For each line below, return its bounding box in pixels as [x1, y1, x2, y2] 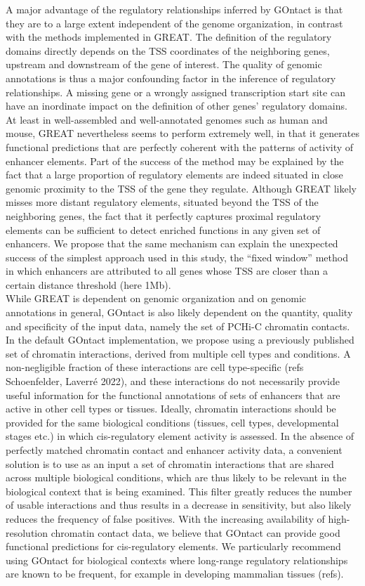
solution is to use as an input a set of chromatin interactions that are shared [6, 456, 334, 471]
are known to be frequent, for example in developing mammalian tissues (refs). [6, 566, 344, 581]
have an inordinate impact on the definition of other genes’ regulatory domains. [6, 98, 347, 113]
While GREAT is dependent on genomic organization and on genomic [6, 291, 307, 306]
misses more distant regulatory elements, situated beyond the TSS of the [6, 195, 319, 209]
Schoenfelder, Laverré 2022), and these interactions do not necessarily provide [6, 374, 340, 389]
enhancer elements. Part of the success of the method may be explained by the [6, 153, 344, 168]
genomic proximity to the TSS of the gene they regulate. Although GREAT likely [6, 181, 357, 195]
